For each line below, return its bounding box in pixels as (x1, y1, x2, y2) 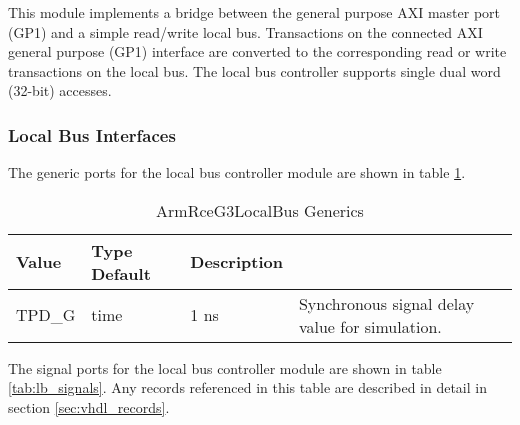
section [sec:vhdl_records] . (8, 396, 170, 417)
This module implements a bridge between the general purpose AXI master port (8, 2, 501, 22)
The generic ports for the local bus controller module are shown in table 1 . (8, 162, 466, 183)
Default (91, 261, 151, 285)
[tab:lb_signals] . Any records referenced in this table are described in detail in (8, 377, 487, 398)
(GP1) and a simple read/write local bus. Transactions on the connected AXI (8, 21, 483, 42)
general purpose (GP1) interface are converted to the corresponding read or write (8, 41, 507, 62)
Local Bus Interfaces (8, 122, 176, 147)
